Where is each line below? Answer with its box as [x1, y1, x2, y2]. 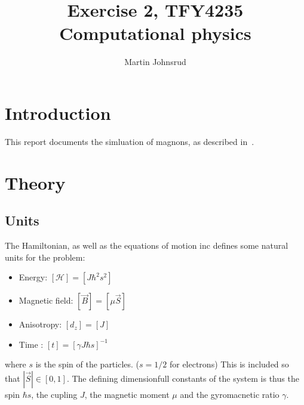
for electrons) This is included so [169, 358, 289, 370]
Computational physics [59, 21, 251, 45]
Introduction [5, 100, 111, 125]
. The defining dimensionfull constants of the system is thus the [66, 372, 299, 384]
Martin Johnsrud [124, 55, 186, 68]
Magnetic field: [19, 294, 73, 307]
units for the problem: [5, 251, 85, 263]
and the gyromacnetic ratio [180, 388, 280, 400]
